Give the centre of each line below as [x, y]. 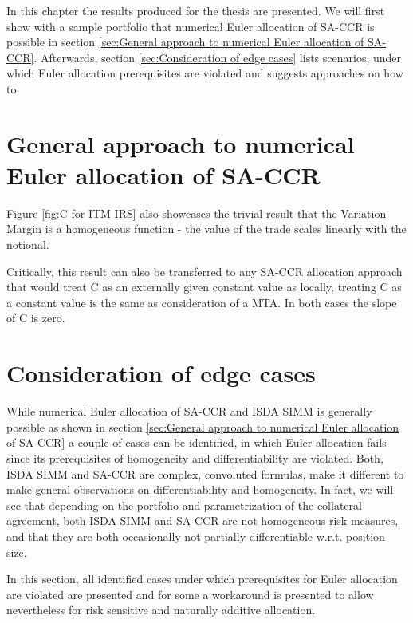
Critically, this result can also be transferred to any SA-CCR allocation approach [205, 271]
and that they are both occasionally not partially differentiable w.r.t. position [196, 536]
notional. [28, 244]
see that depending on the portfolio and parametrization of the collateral [184, 505]
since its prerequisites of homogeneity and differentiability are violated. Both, [195, 457]
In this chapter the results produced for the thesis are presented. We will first [196, 10]
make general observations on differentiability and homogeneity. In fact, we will [200, 489]
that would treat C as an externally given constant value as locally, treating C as [204, 287]
